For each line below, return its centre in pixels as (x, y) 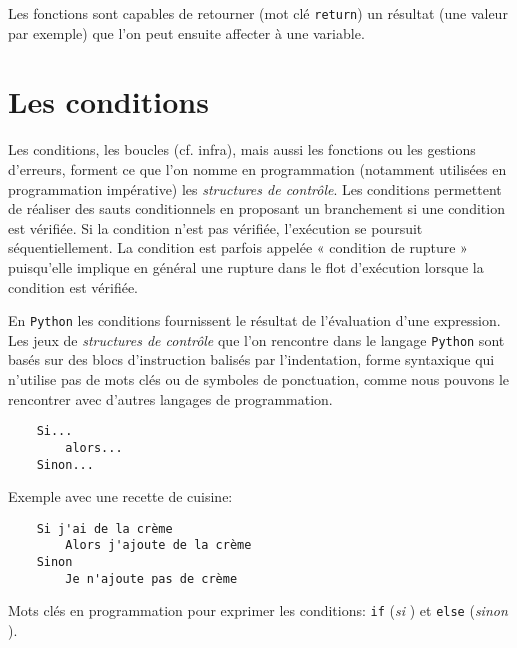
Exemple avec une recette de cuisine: (120, 496)
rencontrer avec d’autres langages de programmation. (170, 398)
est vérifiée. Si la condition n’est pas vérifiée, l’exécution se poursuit (215, 227)
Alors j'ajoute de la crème (158, 545)
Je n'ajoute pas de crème (151, 578)
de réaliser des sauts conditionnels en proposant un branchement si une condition (256, 208)
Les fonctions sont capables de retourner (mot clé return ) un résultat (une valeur (258, 13)
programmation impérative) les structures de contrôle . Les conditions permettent (255, 188)
